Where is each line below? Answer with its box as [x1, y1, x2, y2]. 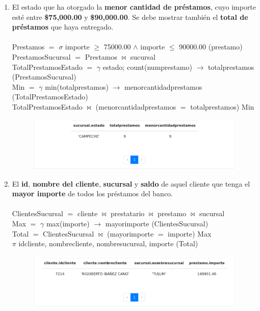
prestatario [111, 208, 145, 219]
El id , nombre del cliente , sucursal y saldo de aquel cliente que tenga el [12, 178, 250, 189]
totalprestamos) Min [190, 101, 254, 112]
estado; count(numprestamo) [102, 61, 192, 72]
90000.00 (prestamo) [179, 41, 243, 52]
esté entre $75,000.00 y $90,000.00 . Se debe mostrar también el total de [12, 11, 248, 22]
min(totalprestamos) [45, 81, 109, 92]
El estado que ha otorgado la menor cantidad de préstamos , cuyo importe [12, 2, 256, 12]
